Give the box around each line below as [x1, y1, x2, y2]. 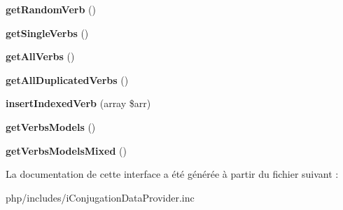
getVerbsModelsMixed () [6, 143, 127, 157]
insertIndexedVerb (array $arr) [6, 96, 151, 111]
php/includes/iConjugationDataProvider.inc [6, 190, 195, 204]
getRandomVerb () [6, 2, 96, 16]
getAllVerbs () [6, 49, 75, 64]
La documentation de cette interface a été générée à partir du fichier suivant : [6, 167, 339, 181]
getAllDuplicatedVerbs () [6, 72, 129, 87]
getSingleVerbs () [6, 25, 89, 40]
